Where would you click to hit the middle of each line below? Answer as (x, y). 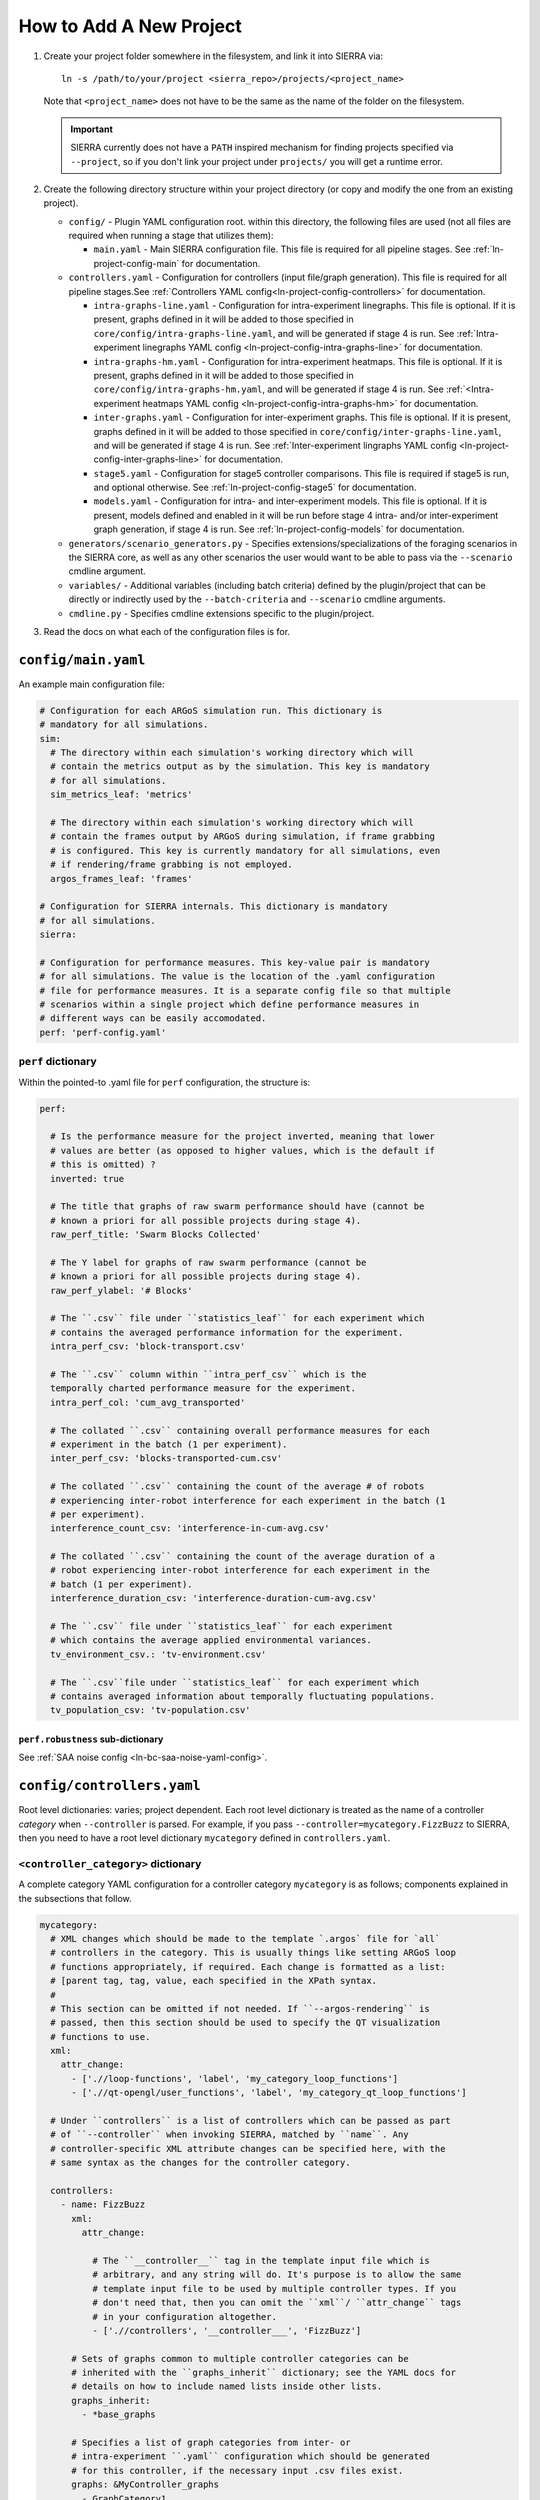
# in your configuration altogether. (184, 2316)
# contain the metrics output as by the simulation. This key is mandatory (240, 766)
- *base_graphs (119, 2414)
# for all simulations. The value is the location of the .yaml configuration (237, 976)
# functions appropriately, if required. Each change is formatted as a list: (248, 1966)
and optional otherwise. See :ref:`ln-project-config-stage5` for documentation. (255, 487)
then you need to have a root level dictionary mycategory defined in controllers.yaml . (204, 1838)
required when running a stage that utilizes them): (171, 236)
